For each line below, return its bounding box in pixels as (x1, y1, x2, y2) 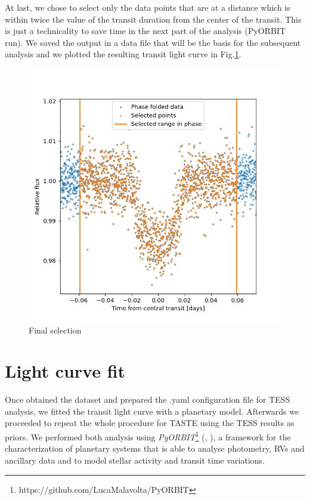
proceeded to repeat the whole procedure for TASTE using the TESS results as (5, 416, 294, 429)
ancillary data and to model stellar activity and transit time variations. (5, 453, 265, 466)
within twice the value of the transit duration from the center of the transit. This (5, 13, 302, 25)
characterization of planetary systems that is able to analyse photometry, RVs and (5, 442, 305, 455)
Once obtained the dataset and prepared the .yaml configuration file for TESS (5, 393, 290, 406)
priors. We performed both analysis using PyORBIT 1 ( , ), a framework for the (5, 429, 291, 443)
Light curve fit (5, 359, 126, 383)
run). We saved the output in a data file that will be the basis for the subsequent (5, 36, 301, 48)
